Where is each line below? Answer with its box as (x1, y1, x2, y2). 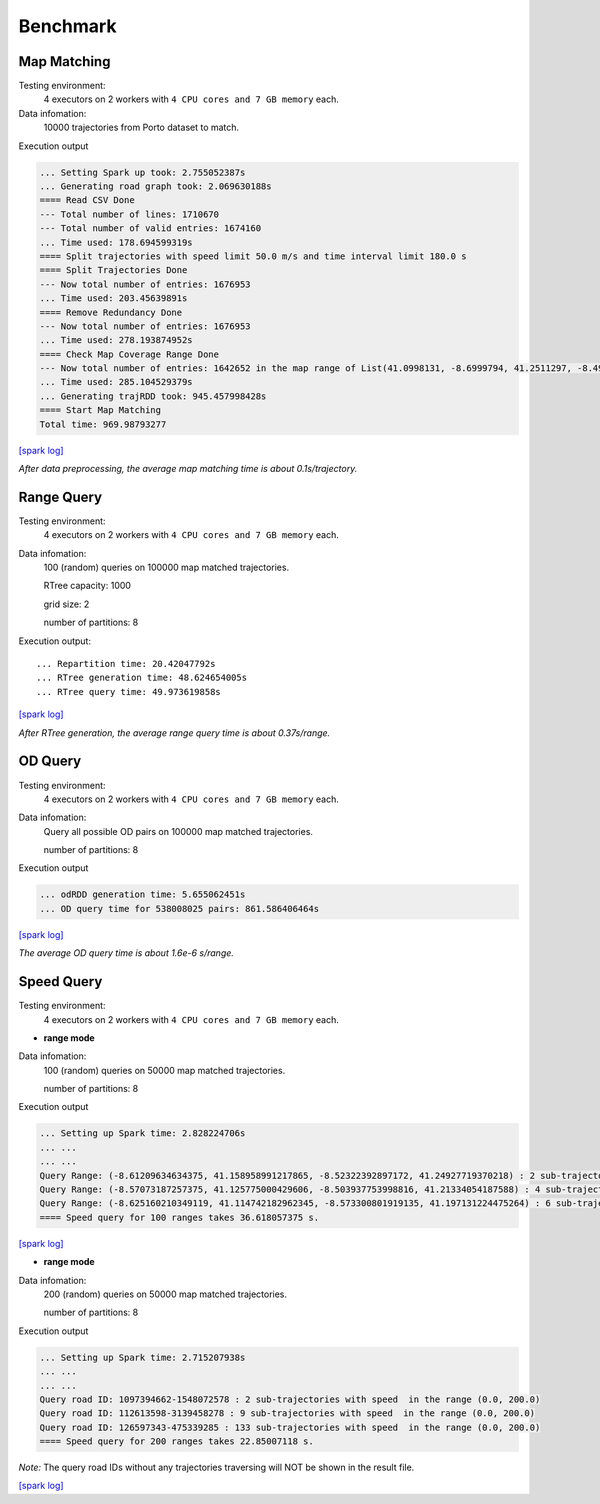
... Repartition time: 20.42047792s (36, 658, 216, 670)
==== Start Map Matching (39, 405, 162, 416)
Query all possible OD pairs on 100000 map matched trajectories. (43, 825, 314, 837)
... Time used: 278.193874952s (39, 335, 194, 346)
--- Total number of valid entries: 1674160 (39, 223, 262, 234)
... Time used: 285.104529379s (39, 376, 194, 388)
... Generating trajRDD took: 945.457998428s (39, 390, 267, 402)
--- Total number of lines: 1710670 (39, 208, 220, 220)
